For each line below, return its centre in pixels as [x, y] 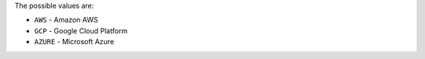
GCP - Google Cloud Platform [81, 30]
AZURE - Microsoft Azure [74, 42]
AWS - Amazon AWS [66, 20]
